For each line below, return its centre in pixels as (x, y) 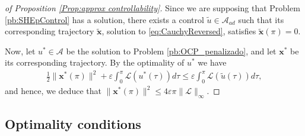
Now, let (20, 51)
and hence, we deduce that (53, 91)
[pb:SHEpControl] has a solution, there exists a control (104, 19)
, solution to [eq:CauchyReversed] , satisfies (179, 31)
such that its (261, 19)
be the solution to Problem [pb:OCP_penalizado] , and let (171, 51)
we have (212, 62)
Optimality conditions (73, 124)
